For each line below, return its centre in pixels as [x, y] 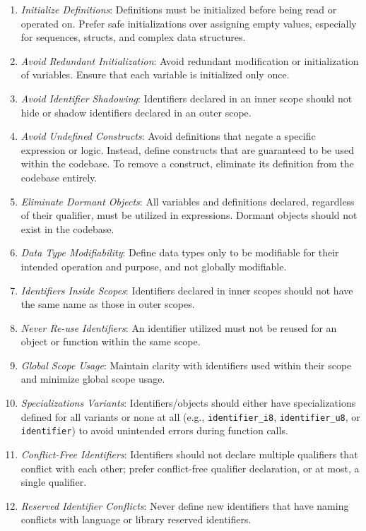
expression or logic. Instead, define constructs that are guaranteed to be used [187, 149]
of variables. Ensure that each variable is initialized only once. [155, 74]
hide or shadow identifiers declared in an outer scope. [136, 112]
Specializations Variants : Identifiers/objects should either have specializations [188, 403]
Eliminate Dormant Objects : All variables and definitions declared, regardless [188, 201]
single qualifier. [54, 482]
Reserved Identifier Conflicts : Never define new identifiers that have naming [185, 505]
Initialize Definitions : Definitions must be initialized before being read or [179, 9]
